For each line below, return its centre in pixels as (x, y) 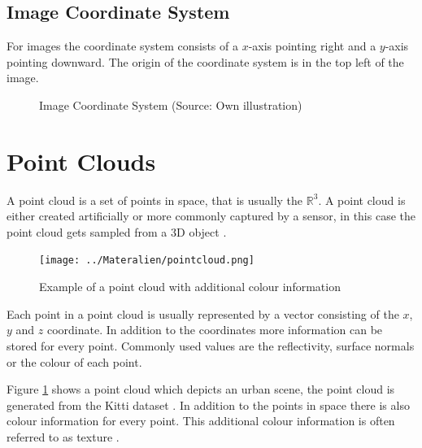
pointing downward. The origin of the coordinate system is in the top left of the (205, 61)
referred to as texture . (63, 436)
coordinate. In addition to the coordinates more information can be (215, 330)
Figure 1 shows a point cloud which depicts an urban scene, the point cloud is (201, 389)
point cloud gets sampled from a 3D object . (117, 231)
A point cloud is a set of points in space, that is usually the (155, 200)
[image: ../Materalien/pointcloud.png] (147, 261)
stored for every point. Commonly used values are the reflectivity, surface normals (211, 345)
